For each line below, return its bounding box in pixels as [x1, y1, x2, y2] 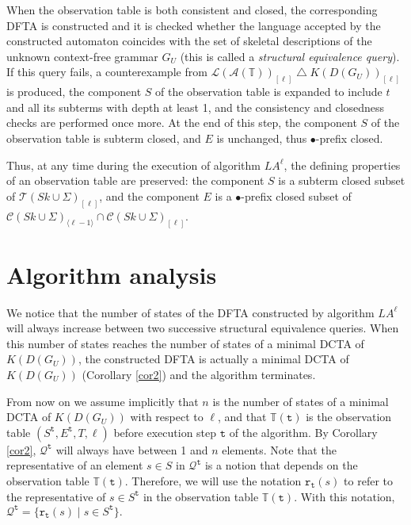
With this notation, [300, 488, 395, 504]
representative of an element [6, 457, 143, 473]
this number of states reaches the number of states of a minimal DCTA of [6, 335, 364, 351]
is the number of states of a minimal [212, 393, 389, 409]
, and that [217, 408, 267, 425]
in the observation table [143, 488, 259, 504]
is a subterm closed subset [278, 172, 405, 189]
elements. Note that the [222, 441, 337, 458]
